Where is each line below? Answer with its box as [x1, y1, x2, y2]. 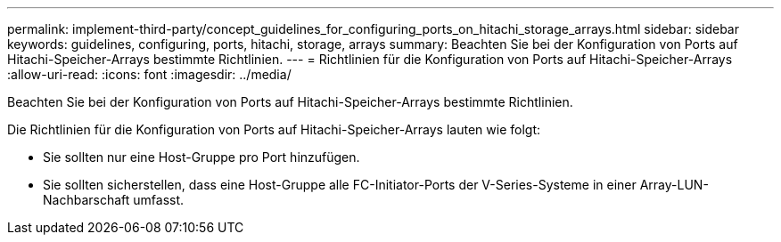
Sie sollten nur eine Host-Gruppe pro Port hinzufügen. [43, 149, 360, 165]
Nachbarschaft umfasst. [43, 192, 185, 207]
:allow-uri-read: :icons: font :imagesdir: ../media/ [7, 67, 292, 82]
